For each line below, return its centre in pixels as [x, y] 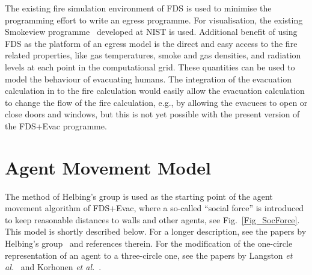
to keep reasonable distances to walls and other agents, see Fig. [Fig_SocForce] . [152, 219]
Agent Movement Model [108, 167]
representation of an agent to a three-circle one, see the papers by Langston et [149, 255]
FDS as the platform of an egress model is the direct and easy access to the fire [151, 43]
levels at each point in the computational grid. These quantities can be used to [150, 66]
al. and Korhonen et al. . [53, 267]
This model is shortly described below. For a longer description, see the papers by [156, 231]
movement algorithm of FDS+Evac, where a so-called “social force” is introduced [154, 208]
